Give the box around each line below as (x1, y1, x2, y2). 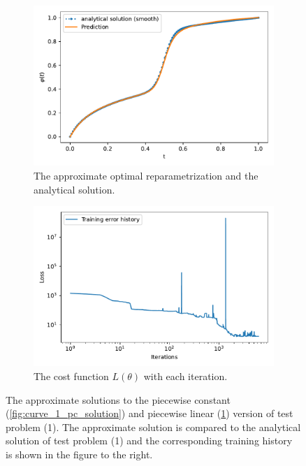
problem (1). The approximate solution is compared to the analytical (6, 419, 301, 434)
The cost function (34, 369, 109, 384)
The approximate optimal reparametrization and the (34, 168, 258, 182)
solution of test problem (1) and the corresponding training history (6, 433, 293, 448)
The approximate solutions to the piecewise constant (6, 392, 231, 407)
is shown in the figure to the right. (6, 447, 153, 461)
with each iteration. (143, 369, 228, 384)
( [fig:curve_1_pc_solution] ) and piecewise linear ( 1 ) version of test (6, 406, 293, 421)
